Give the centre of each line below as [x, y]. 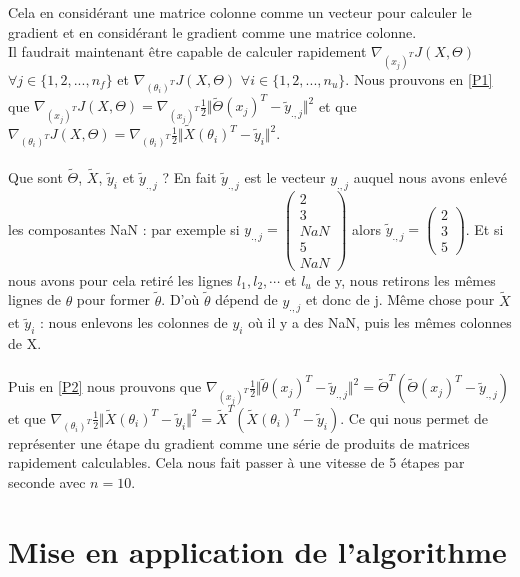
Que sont [35, 176]
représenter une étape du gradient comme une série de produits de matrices [239, 442]
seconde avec [47, 481]
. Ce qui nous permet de [414, 417]
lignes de [34, 299]
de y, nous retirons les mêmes [406, 279]
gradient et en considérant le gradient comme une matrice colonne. [212, 31]
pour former [113, 299]
